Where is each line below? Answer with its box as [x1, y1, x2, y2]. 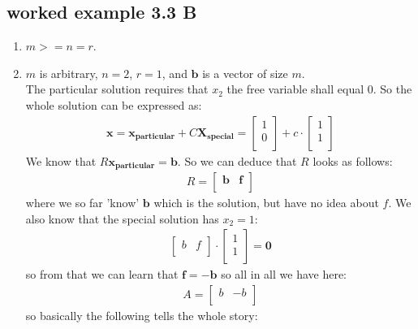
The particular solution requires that [25, 80, 209, 97]
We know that [25, 152, 97, 169]
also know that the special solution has [25, 210, 219, 227]
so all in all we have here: [221, 266, 347, 283]
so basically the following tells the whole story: [25, 306, 258, 323]
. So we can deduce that [177, 152, 297, 169]
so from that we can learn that [25, 266, 179, 283]
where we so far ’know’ [25, 194, 140, 211]
